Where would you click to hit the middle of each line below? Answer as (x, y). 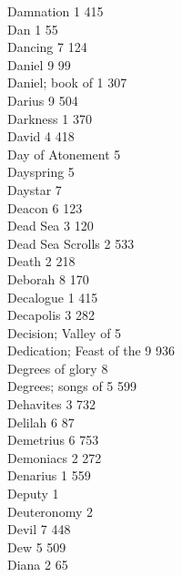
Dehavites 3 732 (52, 404)
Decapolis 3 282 (51, 315)
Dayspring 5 (41, 172)
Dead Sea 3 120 (51, 226)
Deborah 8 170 (48, 278)
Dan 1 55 (33, 29)
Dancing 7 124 (47, 47)
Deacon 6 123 (45, 207)
